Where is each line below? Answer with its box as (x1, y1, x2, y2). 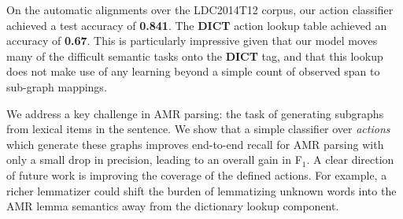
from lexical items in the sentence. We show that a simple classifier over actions (6, 121, 390, 137)
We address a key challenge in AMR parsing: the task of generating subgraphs (6, 105, 384, 121)
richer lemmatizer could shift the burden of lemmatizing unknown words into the (6, 182, 397, 199)
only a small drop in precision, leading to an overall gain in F (6, 151, 302, 168)
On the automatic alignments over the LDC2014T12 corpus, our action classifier (6, 2, 394, 17)
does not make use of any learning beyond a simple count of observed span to (6, 63, 380, 80)
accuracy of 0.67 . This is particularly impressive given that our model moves (6, 32, 378, 49)
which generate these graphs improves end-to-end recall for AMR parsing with (6, 135, 384, 152)
